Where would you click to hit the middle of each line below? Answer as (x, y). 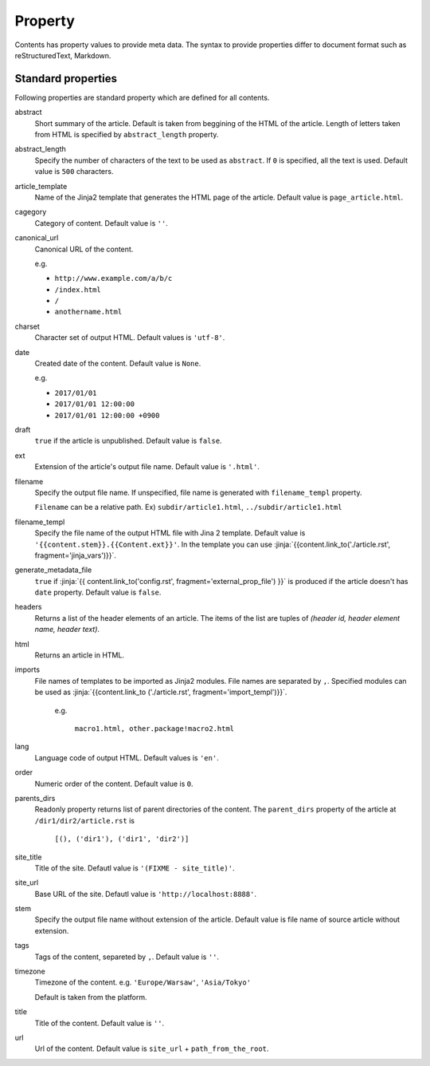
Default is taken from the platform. (91, 997)
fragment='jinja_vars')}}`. (76, 555)
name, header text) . (67, 630)
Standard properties (66, 79)
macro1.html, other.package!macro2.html (154, 728)
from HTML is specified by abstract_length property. (127, 135)
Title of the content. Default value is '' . (100, 1023)
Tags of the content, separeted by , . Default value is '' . (127, 957)
